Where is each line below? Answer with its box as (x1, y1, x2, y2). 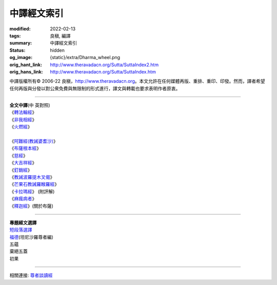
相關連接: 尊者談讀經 (9, 272, 53, 278)
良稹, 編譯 (50, 32, 71, 39)
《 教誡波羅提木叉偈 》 (9, 174, 55, 180)
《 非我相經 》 (9, 116, 37, 123)
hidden (50, 47, 65, 53)
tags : (9, 32, 21, 39)
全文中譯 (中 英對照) (9, 102, 51, 108)
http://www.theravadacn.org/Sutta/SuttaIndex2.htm (50, 62, 159, 68)
